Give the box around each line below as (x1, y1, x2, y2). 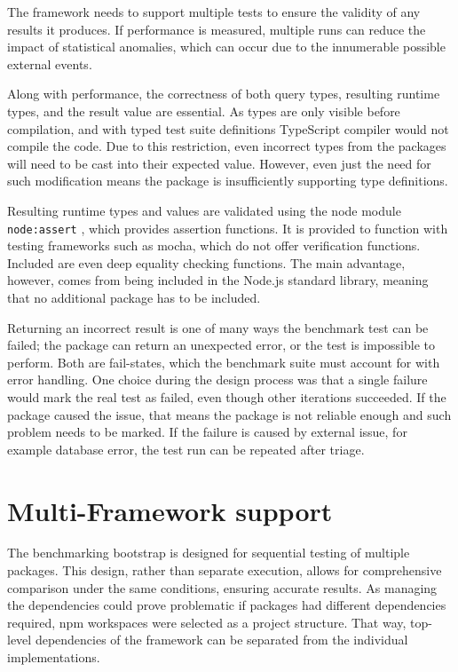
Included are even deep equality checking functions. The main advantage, (7, 253, 406, 272)
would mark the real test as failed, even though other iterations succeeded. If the (7, 387, 446, 406)
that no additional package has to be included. (7, 288, 261, 306)
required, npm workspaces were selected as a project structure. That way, (7, 613, 407, 631)
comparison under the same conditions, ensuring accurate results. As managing (7, 578, 438, 597)
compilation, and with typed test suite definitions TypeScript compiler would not (7, 119, 449, 138)
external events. (7, 54, 92, 73)
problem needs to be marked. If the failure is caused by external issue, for (7, 423, 407, 441)
